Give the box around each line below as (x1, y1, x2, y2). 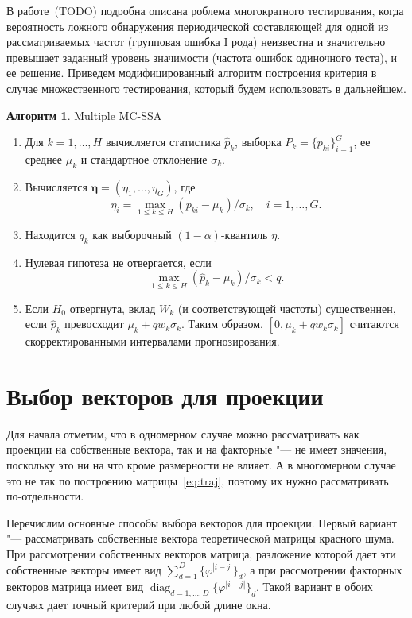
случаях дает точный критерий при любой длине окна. (6, 597, 271, 613)
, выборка (235, 133, 282, 150)
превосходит (64, 315, 124, 332)
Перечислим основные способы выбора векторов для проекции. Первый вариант (6, 514, 397, 531)
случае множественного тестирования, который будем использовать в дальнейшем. (6, 79, 406, 96)
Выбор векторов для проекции (6, 379, 324, 411)
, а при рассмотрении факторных (243, 561, 402, 577)
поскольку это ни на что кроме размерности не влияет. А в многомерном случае (6, 457, 396, 473)
